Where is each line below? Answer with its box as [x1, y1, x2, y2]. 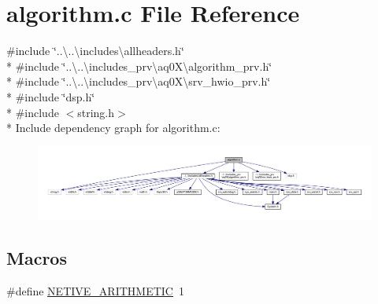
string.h [77, 104, 115, 120]
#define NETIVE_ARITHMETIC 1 [6, 282, 184, 299]
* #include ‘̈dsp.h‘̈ [6, 88, 95, 104]
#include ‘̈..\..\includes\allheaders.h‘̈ [6, 42, 184, 59]
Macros [6, 245, 67, 269]
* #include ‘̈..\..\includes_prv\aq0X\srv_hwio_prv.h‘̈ [6, 73, 271, 90]
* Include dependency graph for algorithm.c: [6, 119, 220, 136]
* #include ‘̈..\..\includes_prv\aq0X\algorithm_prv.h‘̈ [6, 57, 272, 74]
